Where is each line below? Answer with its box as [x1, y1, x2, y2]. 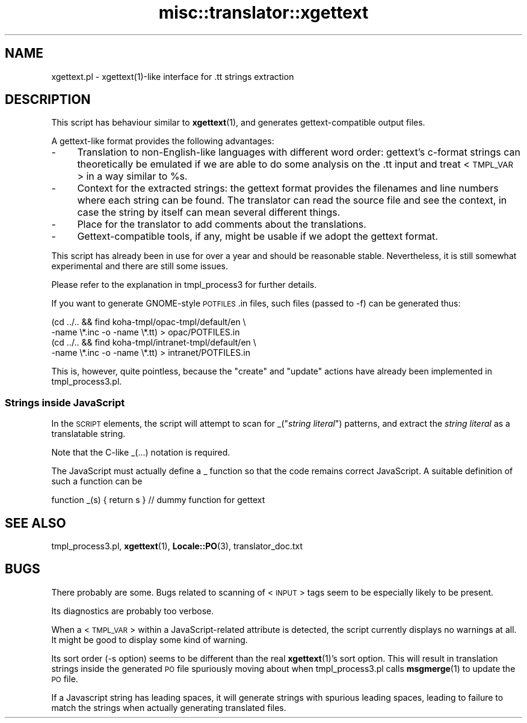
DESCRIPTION [5, 92, 91, 108]
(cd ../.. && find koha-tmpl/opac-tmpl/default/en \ [51, 317, 246, 328]
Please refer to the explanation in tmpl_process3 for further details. [51, 279, 317, 290]
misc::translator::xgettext [158, 2, 369, 23]
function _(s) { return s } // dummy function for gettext [51, 495, 265, 505]
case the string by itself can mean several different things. [77, 206, 341, 219]
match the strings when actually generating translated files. [51, 702, 286, 713]
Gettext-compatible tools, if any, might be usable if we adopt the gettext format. [77, 230, 438, 243]
